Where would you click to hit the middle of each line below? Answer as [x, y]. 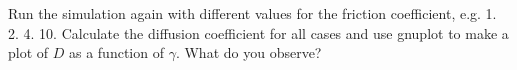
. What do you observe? [248, 52]
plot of [28, 52]
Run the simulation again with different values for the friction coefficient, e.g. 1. [252, 13]
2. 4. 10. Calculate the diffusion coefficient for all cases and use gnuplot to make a [258, 32]
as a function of [116, 52]
